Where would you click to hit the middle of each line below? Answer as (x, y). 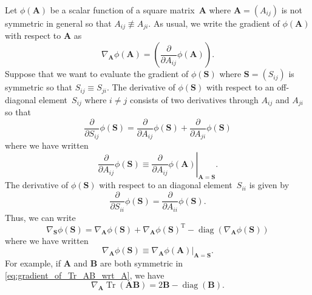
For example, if (33, 263)
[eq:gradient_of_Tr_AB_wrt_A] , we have (85, 275)
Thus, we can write (40, 217)
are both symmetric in (141, 263)
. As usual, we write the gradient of (214, 23)
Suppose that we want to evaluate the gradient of (97, 74)
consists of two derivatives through (194, 99)
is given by (269, 185)
